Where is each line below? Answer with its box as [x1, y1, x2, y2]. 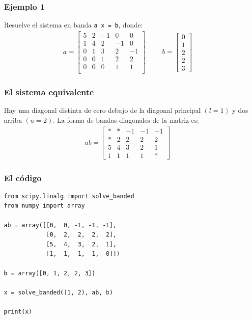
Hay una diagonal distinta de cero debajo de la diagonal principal [4, 105, 201, 115]
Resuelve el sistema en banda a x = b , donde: [4, 20, 143, 30]
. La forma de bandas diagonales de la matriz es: [53, 114, 199, 125]
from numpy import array [4, 202, 85, 210]
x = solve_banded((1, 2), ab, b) [4, 289, 113, 296]
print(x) [4, 308, 32, 315]
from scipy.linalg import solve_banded [4, 192, 134, 200]
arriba [4, 114, 22, 125]
